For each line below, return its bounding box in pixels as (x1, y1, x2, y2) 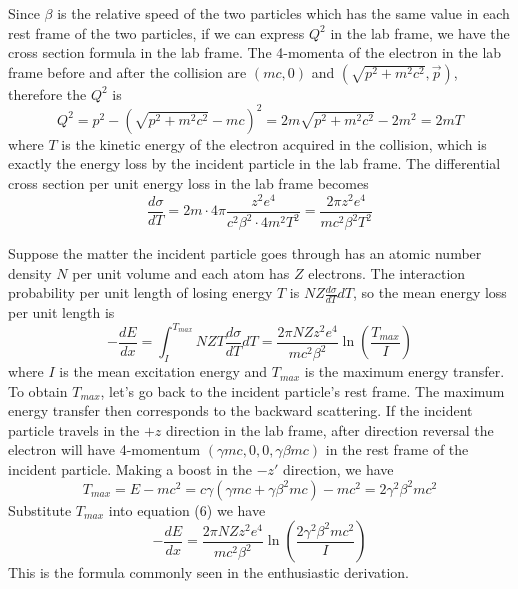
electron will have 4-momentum (8, 439, 201, 460)
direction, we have (283, 459, 394, 480)
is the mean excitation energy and (59, 361, 268, 382)
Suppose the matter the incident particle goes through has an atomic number (8, 243, 482, 264)
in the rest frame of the (325, 439, 469, 460)
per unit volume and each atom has (72, 262, 290, 283)
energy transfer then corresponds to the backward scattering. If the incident (8, 400, 473, 421)
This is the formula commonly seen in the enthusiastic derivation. (8, 562, 410, 583)
